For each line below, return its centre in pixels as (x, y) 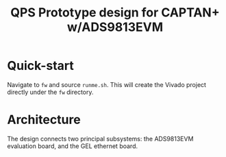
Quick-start (40, 66)
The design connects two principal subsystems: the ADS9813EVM (100, 138)
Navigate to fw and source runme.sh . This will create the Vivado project (107, 84)
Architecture (44, 120)
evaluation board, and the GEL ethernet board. (73, 146)
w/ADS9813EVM (115, 27)
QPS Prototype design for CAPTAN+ (115, 13)
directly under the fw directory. (50, 92)
